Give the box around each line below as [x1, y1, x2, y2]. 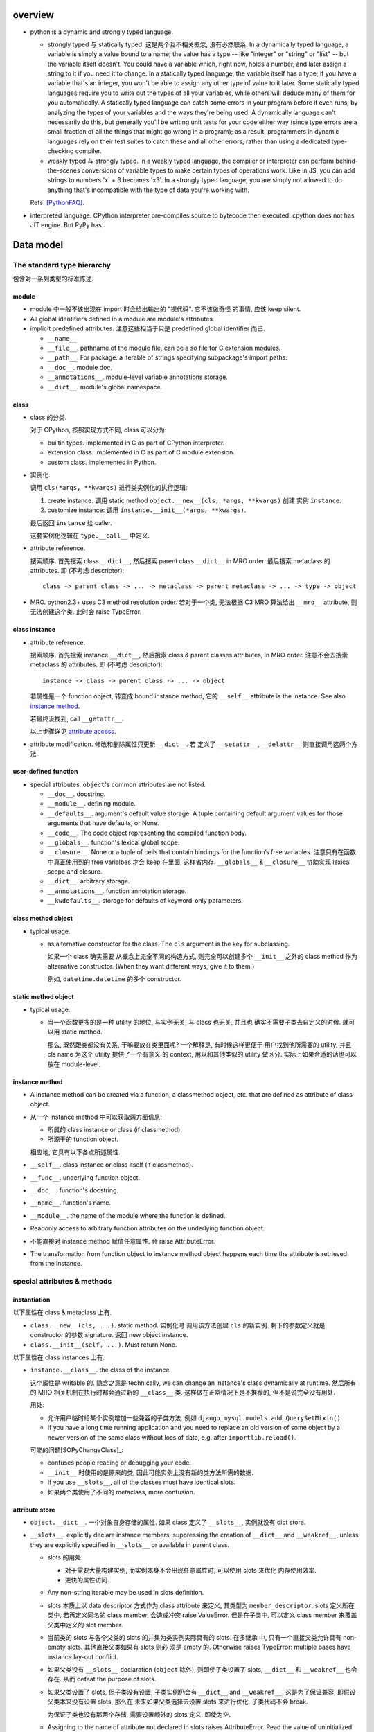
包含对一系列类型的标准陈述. [12, 274, 94, 283]
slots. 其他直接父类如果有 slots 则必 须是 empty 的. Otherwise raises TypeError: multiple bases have [66, 1643, 351, 1652]
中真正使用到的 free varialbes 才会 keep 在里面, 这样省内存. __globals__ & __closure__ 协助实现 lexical [47, 858, 351, 866]
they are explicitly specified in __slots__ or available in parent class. [30, 1540, 230, 1548]
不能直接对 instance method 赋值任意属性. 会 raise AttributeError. [30, 1237, 215, 1245]
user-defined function [12, 768, 78, 776]
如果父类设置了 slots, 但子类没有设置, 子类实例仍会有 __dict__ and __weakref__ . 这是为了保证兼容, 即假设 [47, 1688, 356, 1696]
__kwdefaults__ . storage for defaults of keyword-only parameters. [47, 896, 244, 905]
